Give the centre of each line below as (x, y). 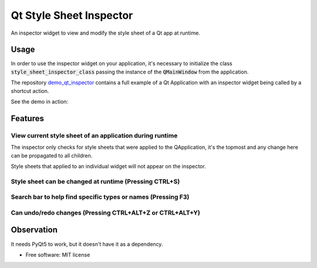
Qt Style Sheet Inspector (72, 15)
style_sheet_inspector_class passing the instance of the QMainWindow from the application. (130, 72)
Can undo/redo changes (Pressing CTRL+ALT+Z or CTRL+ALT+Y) (106, 213)
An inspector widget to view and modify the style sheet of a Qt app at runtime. (106, 33)
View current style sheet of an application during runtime (94, 135)
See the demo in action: (40, 102)
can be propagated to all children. (52, 155)
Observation (34, 230)
